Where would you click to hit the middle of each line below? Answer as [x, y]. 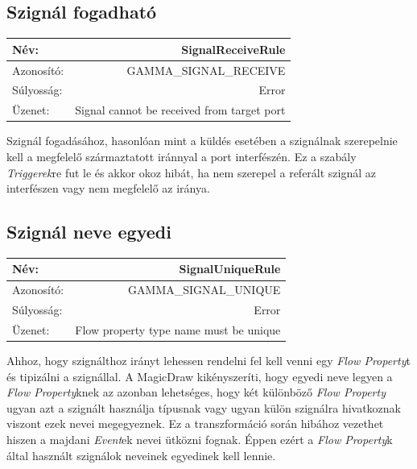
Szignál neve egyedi [89, 232]
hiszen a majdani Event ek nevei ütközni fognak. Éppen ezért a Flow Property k [200, 439]
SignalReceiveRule [233, 49]
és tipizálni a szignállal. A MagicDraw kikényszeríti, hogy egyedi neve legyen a [200, 376]
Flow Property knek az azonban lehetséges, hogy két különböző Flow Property [196, 392]
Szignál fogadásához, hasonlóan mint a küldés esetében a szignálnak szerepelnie [202, 141]
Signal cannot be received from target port [180, 110]
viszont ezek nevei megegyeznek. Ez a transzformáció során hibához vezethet [195, 423]
